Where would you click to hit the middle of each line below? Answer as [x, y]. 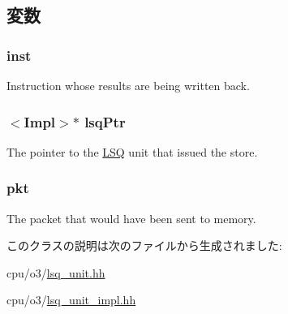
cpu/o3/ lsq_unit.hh [56, 272]
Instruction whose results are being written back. [128, 85]
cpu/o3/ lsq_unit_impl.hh [71, 300]
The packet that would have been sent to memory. [131, 218]
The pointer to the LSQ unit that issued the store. [132, 151]
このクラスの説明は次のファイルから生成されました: [144, 245]
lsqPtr [105, 121]
